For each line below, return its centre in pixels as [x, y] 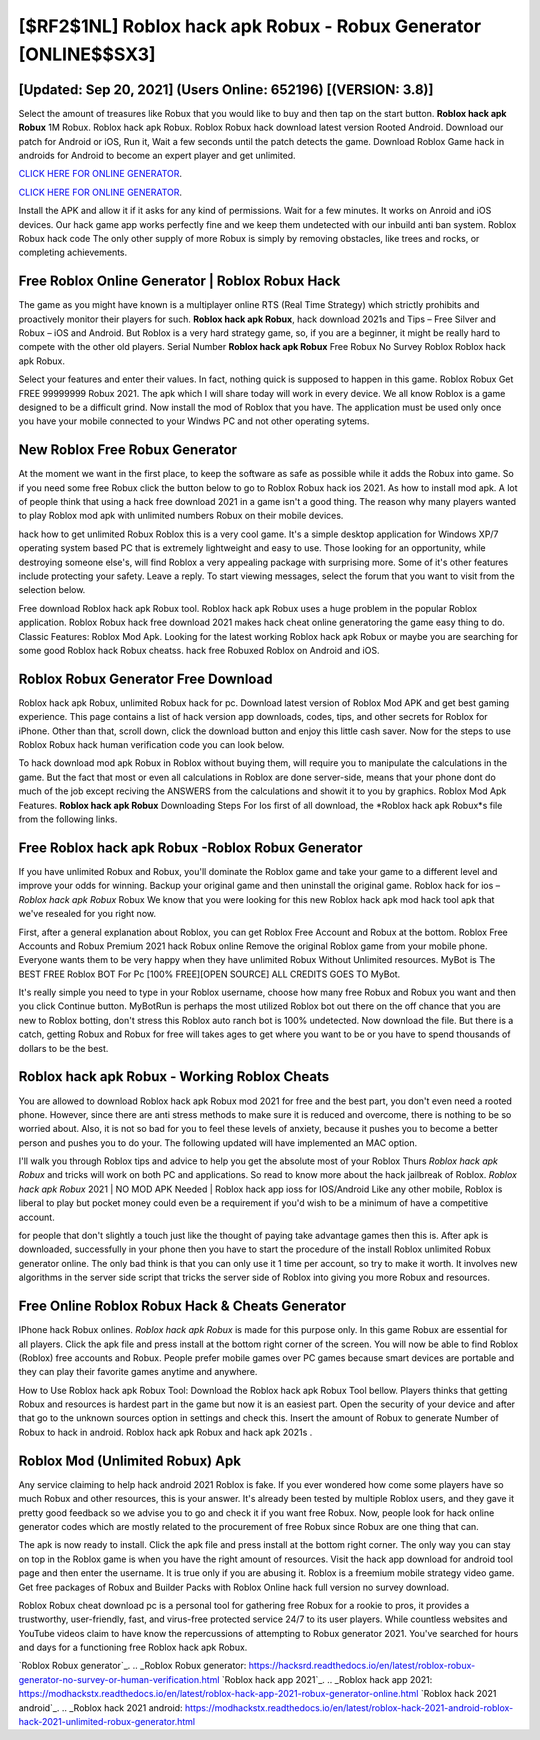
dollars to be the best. [63, 1048]
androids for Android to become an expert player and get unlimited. [157, 156]
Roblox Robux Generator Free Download [145, 678]
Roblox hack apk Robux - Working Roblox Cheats [174, 1076]
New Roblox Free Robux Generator [128, 450]
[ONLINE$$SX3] [87, 54]
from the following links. [68, 819]
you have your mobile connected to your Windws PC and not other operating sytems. [194, 421]
